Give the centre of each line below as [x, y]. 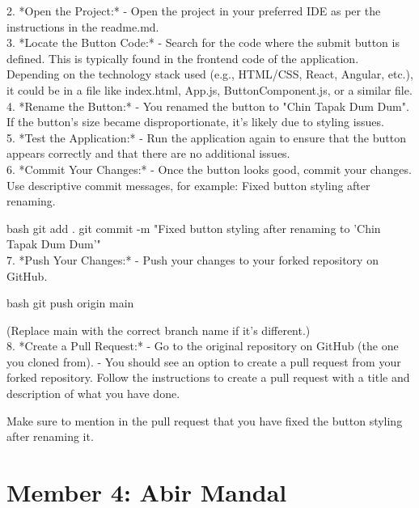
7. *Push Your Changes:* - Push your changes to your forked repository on [193, 259]
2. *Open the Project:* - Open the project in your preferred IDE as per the [194, 11]
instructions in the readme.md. [83, 26]
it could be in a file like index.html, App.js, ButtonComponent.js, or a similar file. [209, 89]
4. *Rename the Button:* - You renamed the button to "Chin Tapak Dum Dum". [208, 106]
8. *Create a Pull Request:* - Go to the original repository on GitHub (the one [203, 346]
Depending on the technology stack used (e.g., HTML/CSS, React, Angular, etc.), [210, 74]
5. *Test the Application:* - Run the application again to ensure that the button [206, 137]
